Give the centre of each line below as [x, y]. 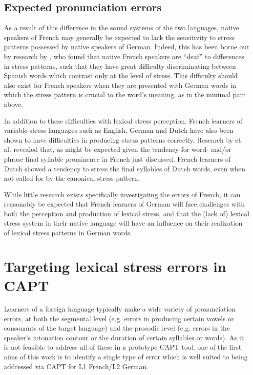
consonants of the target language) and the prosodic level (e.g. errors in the [117, 328]
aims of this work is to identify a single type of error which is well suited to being [126, 356]
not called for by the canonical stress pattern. [72, 178]
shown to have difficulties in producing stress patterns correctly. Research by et [123, 139]
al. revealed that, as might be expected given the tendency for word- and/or [118, 149]
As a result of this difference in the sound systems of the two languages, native [122, 28]
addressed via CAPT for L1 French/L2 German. [76, 366]
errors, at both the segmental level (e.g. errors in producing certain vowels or [119, 318]
